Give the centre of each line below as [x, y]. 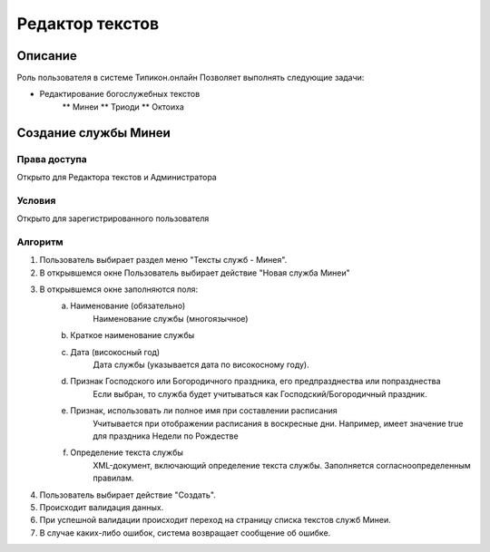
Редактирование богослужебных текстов [120, 94]
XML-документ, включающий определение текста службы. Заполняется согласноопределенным [282, 465]
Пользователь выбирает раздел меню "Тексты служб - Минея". [163, 260]
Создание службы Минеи [94, 133]
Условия [36, 200]
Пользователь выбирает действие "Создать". [128, 495]
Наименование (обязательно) [128, 306]
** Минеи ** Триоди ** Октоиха [123, 107]
